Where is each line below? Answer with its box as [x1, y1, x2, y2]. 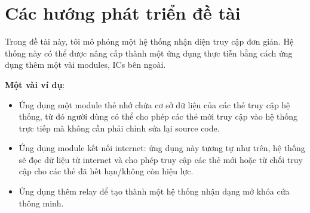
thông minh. [19, 196, 64, 209]
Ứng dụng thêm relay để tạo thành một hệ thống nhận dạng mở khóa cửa [19, 185, 290, 198]
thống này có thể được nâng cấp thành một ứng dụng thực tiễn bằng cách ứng [5, 46, 293, 59]
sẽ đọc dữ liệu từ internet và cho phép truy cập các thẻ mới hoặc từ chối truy [19, 153, 303, 165]
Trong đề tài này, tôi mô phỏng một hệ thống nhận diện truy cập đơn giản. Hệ [5, 35, 294, 48]
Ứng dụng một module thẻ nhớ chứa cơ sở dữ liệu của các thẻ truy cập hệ [19, 98, 290, 111]
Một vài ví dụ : [5, 78, 65, 90]
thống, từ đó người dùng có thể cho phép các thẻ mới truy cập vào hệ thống [19, 110, 298, 123]
